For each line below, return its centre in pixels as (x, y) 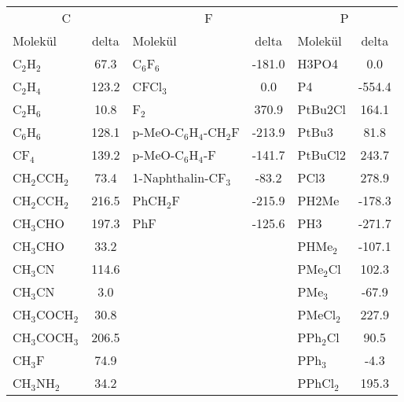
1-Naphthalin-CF (179, 177)
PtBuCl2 (321, 155)
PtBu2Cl (321, 109)
